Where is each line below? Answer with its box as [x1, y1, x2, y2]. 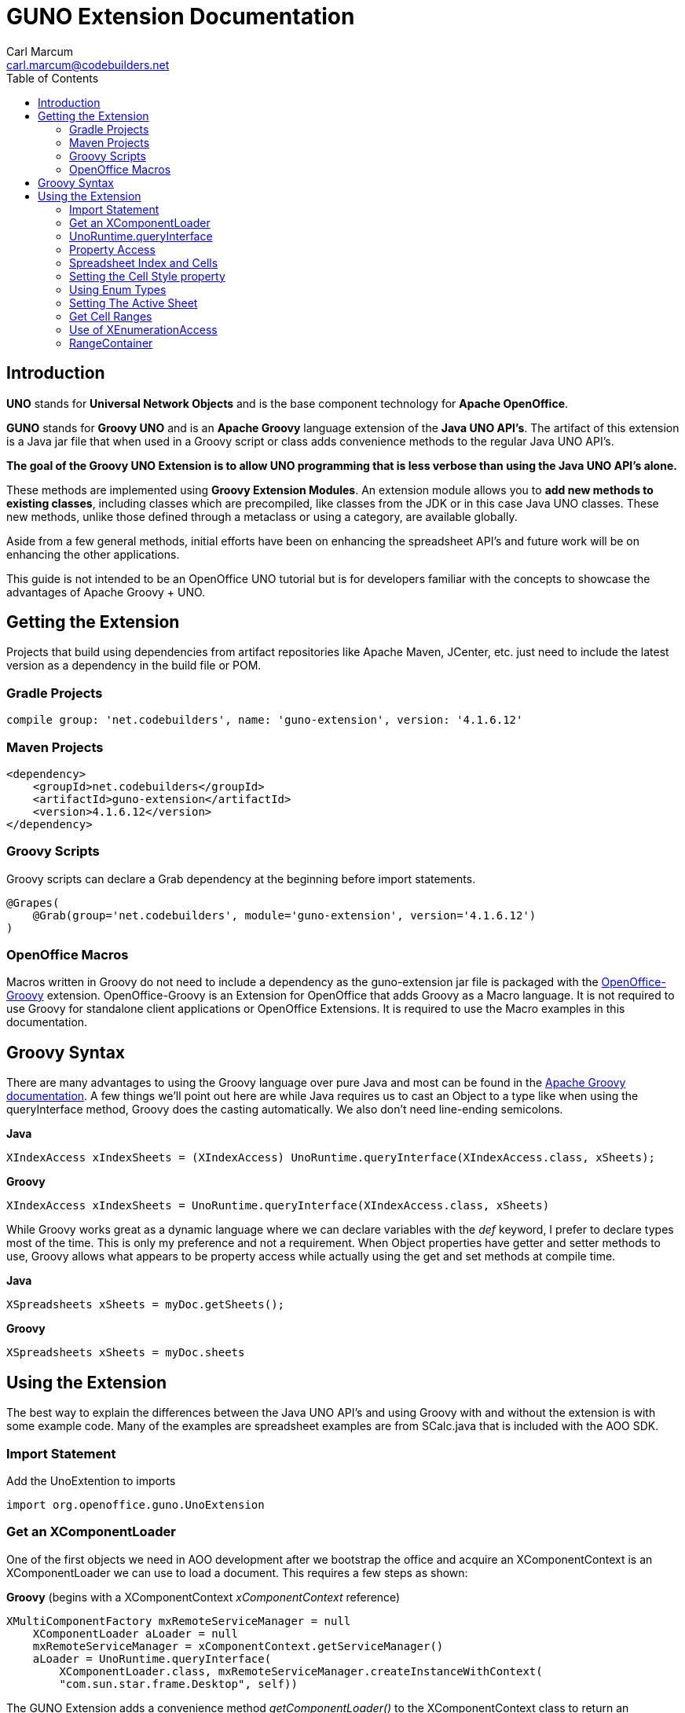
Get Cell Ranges [69, 309, 152, 323]
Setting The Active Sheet [69, 295, 198, 310]
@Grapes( [6, 896, 60, 909]
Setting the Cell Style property [69, 269, 225, 283]
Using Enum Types [69, 282, 167, 296]
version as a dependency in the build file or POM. [6, 658, 262, 673]
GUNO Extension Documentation [6, 3, 355, 30]
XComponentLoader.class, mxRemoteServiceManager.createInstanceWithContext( [59, 1664, 543, 1678]
